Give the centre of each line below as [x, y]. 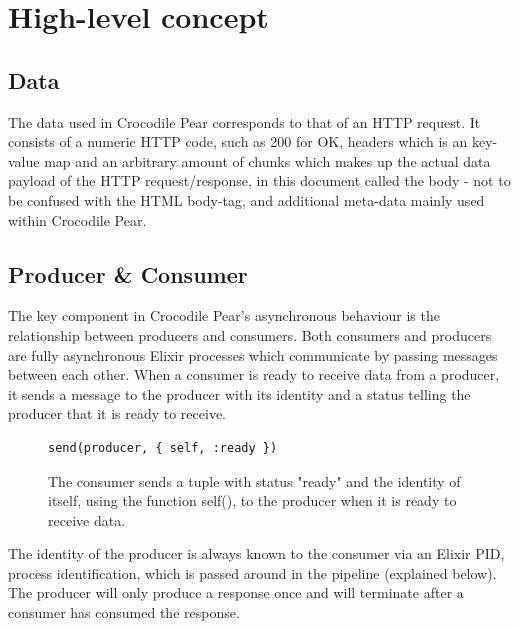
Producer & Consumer [128, 273]
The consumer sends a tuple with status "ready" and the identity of [254, 480]
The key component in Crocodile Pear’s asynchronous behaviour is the [224, 315]
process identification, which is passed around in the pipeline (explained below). [252, 572]
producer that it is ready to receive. [117, 413]
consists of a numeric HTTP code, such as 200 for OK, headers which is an [238, 141]
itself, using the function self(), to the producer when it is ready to [252, 500]
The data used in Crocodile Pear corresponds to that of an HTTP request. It [244, 121]
